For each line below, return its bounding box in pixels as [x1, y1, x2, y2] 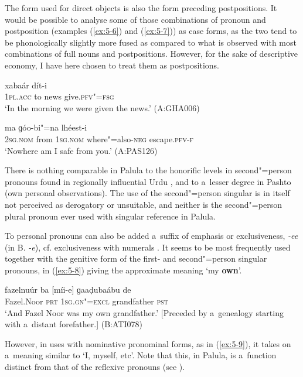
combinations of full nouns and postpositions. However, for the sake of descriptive [5, 47, 298, 60]
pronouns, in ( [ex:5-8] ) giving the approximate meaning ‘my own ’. [5, 263, 242, 276]
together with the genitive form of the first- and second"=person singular [5, 252, 267, 265]
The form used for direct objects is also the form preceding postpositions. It [5, 2, 277, 13]
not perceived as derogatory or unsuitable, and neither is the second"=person [5, 198, 282, 210]
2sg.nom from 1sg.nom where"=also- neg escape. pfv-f [5, 132, 194, 145]
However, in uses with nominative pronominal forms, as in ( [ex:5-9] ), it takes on [5, 337, 291, 349]
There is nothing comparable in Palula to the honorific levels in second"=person [5, 164, 292, 176]
